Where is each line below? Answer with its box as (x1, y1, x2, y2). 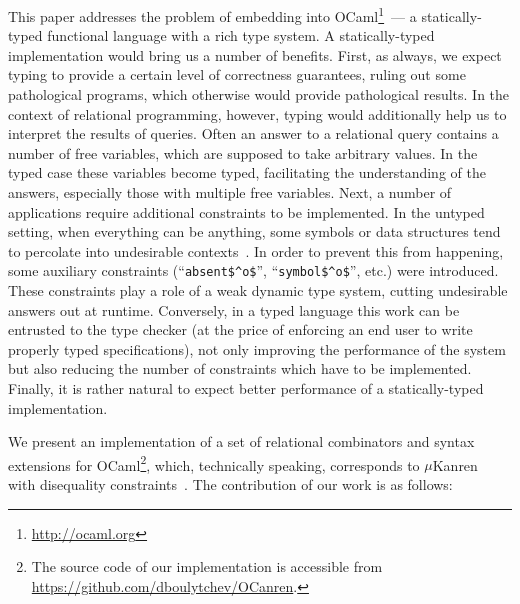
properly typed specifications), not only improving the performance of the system (8, 338, 506, 359)
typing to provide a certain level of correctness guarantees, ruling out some (8, 64, 466, 85)
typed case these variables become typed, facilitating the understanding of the (8, 162, 486, 183)
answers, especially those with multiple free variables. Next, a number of (8, 182, 452, 202)
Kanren (432, 454, 478, 475)
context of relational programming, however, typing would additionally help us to (8, 103, 507, 124)
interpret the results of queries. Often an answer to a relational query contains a (8, 123, 499, 144)
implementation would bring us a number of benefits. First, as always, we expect (8, 44, 502, 65)
